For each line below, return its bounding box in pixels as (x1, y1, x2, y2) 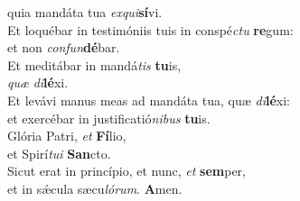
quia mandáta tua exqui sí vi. (7, 3, 163, 21)
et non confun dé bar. (7, 38, 120, 57)
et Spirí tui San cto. (7, 143, 111, 162)
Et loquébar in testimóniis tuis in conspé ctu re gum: (7, 20, 294, 39)
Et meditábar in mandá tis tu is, (7, 55, 182, 74)
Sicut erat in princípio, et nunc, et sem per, (7, 161, 246, 180)
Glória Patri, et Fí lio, (7, 126, 127, 145)
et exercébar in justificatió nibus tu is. (7, 108, 211, 127)
